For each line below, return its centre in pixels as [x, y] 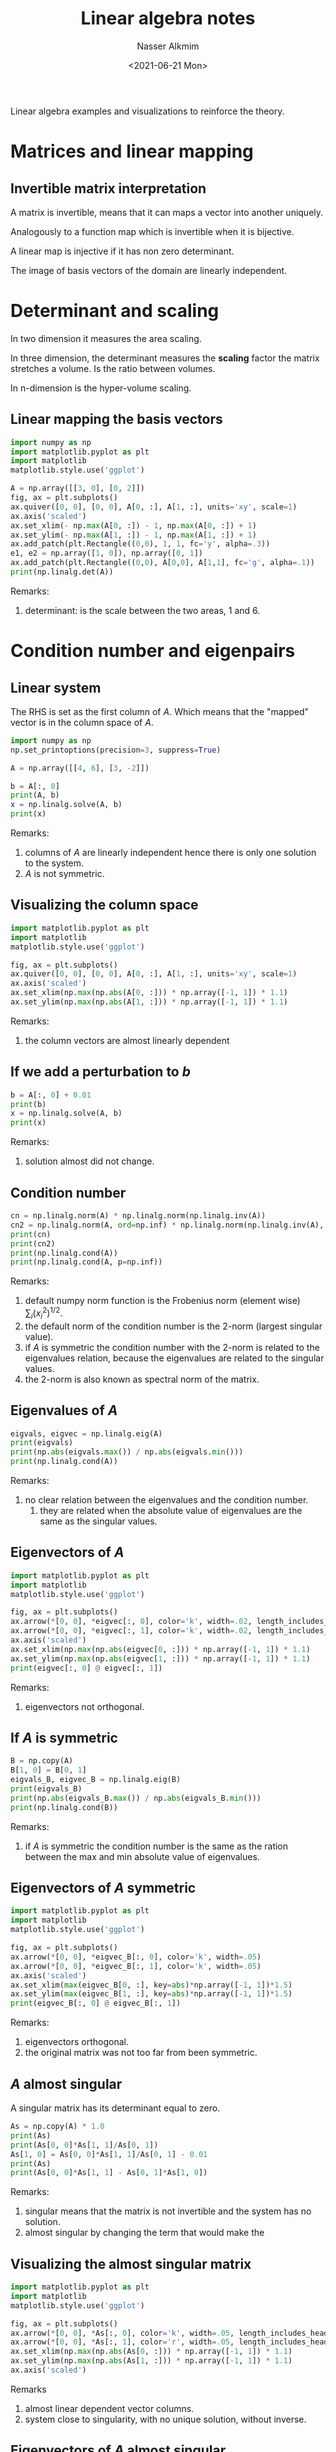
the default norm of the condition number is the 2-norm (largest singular [173, 1326]
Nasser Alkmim [168, 46]
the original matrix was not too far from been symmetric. [141, 2053]
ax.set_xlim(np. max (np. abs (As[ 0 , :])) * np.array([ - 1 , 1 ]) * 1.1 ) [151, 2352]
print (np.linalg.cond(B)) [64, 1807]
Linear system [56, 687]
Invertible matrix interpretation [108, 188]
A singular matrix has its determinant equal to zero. [115, 2108]
